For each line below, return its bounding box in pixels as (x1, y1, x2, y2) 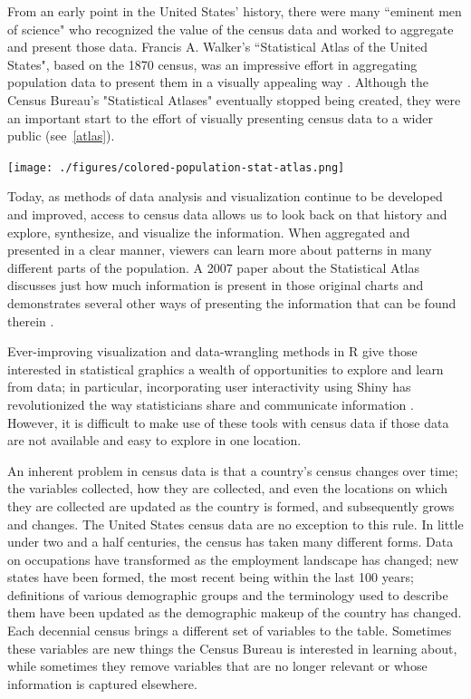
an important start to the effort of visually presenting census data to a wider (7, 108, 433, 127)
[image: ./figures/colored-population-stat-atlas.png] (7, 160, 345, 174)
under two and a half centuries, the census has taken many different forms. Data (7, 532, 454, 551)
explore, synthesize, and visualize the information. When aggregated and (7, 222, 410, 241)
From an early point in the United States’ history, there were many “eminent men (7, 2, 462, 20)
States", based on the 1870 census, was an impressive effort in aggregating (7, 54, 418, 73)
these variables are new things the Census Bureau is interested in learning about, (7, 638, 457, 657)
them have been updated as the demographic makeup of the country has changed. (7, 603, 462, 622)
